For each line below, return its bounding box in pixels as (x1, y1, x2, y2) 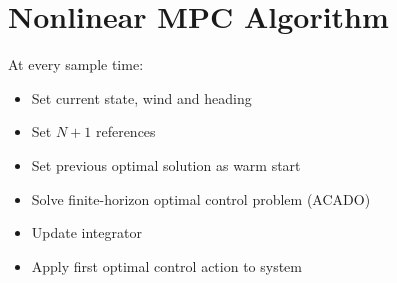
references (95, 121, 156, 142)
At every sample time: (8, 54, 144, 75)
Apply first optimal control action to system (31, 255, 302, 276)
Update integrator (31, 222, 142, 243)
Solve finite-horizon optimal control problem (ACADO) (31, 188, 371, 209)
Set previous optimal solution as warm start (31, 154, 301, 175)
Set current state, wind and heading (31, 87, 252, 108)
